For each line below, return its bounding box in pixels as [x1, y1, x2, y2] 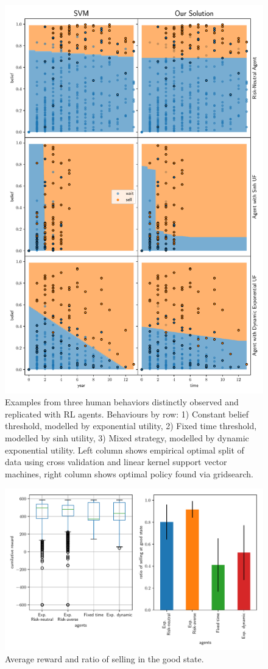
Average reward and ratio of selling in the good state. [5, 652, 204, 665]
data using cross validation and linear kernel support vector [5, 455, 227, 468]
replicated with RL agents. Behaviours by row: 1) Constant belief [5, 407, 249, 420]
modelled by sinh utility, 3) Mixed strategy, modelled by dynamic [5, 431, 249, 444]
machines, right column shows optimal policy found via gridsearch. [5, 467, 254, 480]
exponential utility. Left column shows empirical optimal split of [5, 443, 244, 456]
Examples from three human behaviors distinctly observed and [5, 396, 239, 408]
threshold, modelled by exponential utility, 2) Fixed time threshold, [5, 419, 257, 432]
